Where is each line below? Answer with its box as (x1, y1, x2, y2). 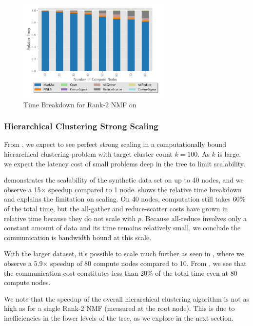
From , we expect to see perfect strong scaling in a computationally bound (4, 139, 226, 149)
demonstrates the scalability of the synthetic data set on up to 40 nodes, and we (4, 175, 244, 185)
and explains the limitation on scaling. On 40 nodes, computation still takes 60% (4, 194, 246, 204)
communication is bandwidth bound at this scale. (4, 232, 152, 242)
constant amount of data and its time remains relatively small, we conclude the (4, 223, 241, 233)
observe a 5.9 (4, 258, 43, 268)
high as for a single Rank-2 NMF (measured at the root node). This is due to (4, 303, 235, 313)
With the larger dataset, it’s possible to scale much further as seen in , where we (4, 248, 245, 259)
